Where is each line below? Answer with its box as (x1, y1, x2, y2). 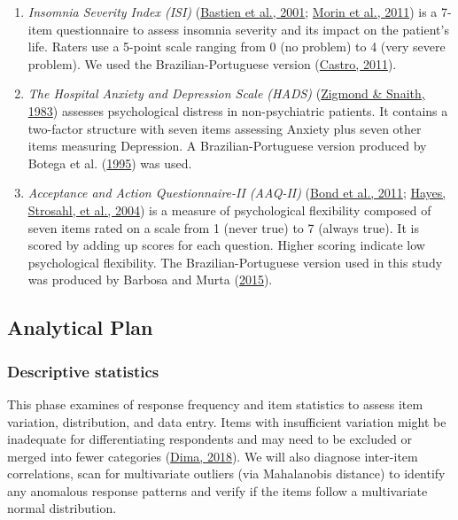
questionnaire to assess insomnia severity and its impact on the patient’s (56, 19, 449, 38)
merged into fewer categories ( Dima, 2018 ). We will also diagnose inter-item (7, 446, 418, 465)
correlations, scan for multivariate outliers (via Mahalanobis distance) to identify (7, 464, 446, 483)
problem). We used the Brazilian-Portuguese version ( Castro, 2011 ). (27, 54, 397, 73)
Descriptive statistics (7, 360, 159, 382)
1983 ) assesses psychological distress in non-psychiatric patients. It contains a (27, 101, 448, 120)
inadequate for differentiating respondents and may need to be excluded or (7, 430, 412, 448)
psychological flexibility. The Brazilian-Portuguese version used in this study (27, 252, 443, 271)
